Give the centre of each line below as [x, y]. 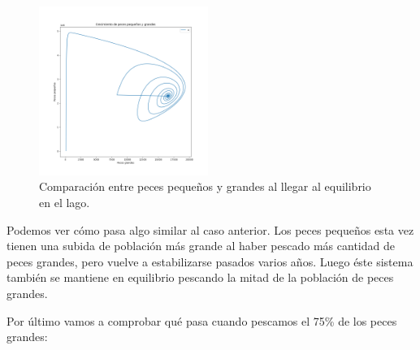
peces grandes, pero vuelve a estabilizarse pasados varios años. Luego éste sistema [210, 261]
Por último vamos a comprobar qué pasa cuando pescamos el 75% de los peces [202, 320]
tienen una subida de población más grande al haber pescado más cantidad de [201, 246]
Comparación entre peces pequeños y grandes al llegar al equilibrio [205, 186]
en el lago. [65, 202]
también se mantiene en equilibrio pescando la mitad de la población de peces [200, 277]
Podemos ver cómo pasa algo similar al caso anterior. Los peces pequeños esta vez [210, 229]
